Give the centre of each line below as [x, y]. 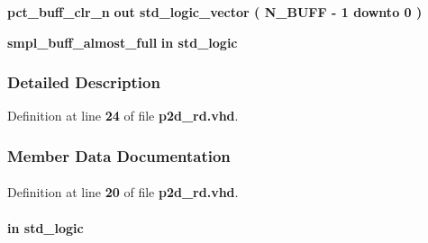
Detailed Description [84, 82]
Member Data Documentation [119, 155]
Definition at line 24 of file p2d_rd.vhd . [123, 116]
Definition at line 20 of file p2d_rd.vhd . [123, 192]
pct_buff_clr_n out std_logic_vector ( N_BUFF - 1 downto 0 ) [215, 12]
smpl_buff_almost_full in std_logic [123, 42]
